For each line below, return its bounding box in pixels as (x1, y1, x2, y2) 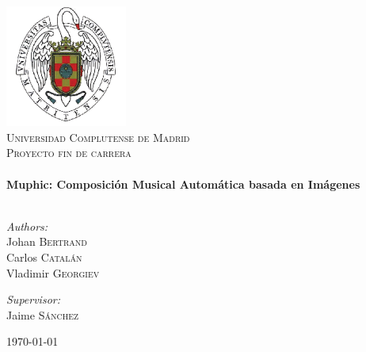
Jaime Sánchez (6, 306, 79, 323)
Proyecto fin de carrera (6, 144, 132, 161)
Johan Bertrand (6, 233, 87, 250)
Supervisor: (6, 291, 60, 308)
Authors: (6, 217, 48, 234)
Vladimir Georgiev (6, 264, 100, 281)
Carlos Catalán (6, 248, 82, 265)
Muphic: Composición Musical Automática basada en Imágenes (6, 175, 360, 192)
